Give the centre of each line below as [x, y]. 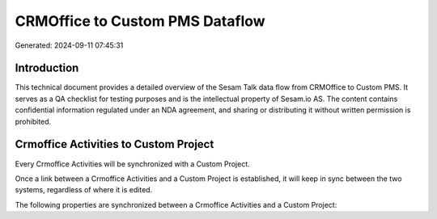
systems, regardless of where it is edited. [84, 190]
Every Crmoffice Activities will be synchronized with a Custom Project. [132, 164]
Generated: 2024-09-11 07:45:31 [69, 45]
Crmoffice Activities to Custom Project [115, 144]
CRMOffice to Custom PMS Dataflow [140, 21]
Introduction [47, 68]
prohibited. [33, 121]
